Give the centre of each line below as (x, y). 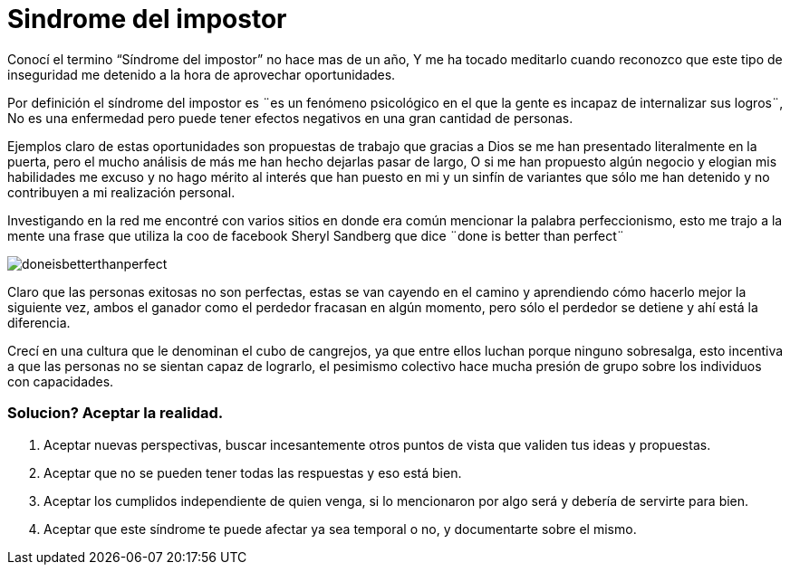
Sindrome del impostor (147, 19)
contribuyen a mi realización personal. (121, 192)
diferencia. (39, 322)
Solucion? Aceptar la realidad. (116, 413)
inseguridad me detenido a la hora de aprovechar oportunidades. (202, 74)
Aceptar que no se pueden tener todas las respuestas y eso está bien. (253, 472)
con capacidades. (61, 381)
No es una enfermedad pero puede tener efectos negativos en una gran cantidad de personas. (290, 118)
